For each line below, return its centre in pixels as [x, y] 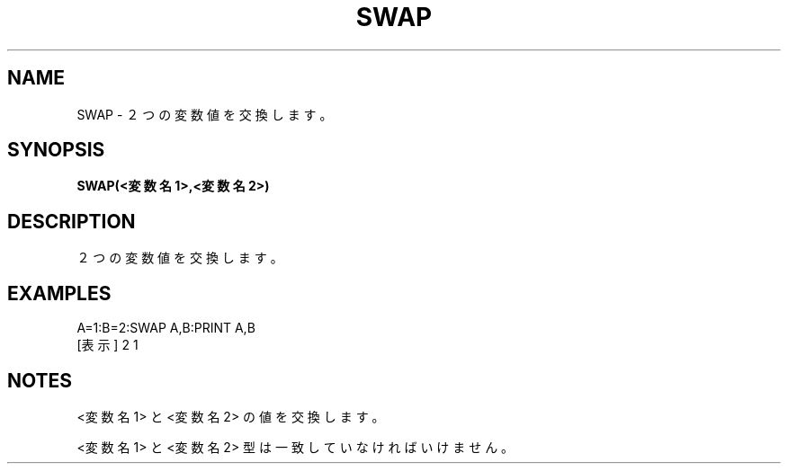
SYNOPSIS [56, 150]
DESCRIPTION [72, 221]
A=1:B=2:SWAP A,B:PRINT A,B [166, 328]
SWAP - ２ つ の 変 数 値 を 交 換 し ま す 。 [205, 114]
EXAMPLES [59, 293]
